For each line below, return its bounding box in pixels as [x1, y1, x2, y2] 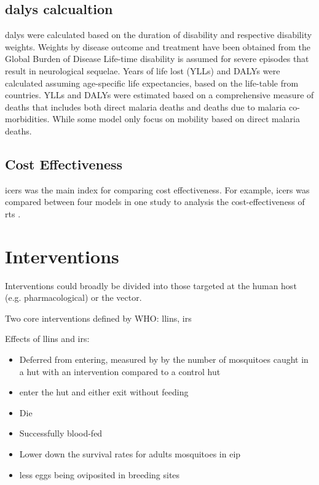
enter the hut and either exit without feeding [19, 386, 189, 398]
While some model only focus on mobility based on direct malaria [52, 112, 300, 125]
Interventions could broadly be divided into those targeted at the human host [5, 279, 297, 292]
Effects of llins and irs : [5, 332, 90, 345]
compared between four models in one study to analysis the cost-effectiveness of [5, 195, 305, 208]
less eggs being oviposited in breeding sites [19, 468, 180, 481]
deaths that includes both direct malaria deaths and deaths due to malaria [5, 100, 286, 113]
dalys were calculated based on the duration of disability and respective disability [5, 28, 312, 41]
